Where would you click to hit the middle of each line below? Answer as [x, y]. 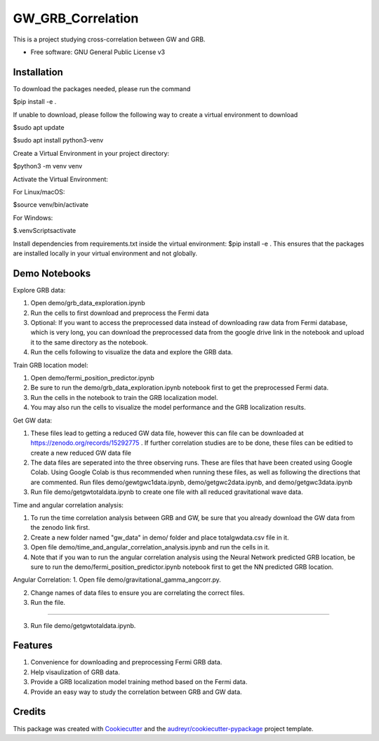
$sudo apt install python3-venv [58, 140]
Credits [29, 712]
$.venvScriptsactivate [45, 231]
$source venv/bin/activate [51, 205]
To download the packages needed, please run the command [102, 88]
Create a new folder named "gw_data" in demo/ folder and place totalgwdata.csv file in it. [160, 538]
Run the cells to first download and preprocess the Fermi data [120, 313]
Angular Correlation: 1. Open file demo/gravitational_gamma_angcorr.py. [117, 580]
